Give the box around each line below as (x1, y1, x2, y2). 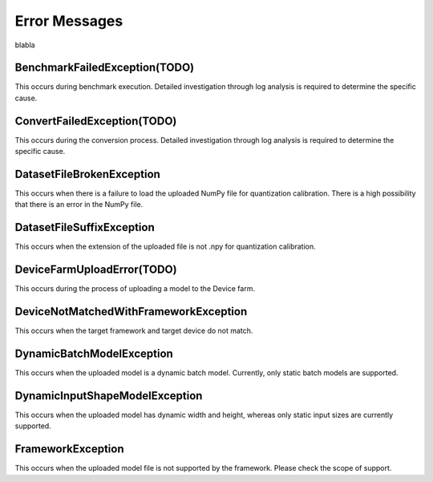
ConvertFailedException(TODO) (14, 114, 177, 128)
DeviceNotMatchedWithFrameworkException (14, 305, 248, 318)
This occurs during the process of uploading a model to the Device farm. (14, 284, 256, 294)
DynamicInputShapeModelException (14, 389, 203, 403)
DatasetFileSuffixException (14, 221, 156, 234)
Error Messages (14, 12, 123, 30)
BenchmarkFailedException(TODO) (14, 61, 195, 75)
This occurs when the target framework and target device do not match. (14, 326, 253, 336)
